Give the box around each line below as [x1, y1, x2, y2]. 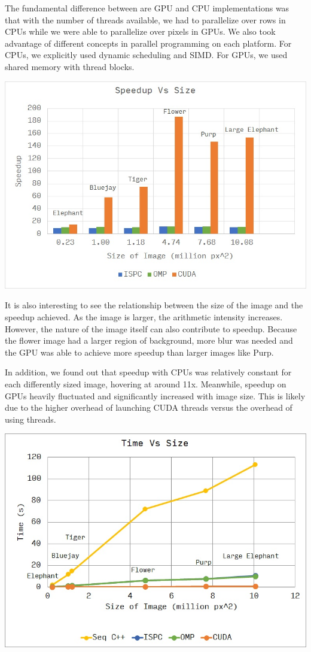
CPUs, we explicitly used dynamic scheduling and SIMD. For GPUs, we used [5, 48, 288, 61]
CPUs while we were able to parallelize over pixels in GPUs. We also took [5, 25, 276, 38]
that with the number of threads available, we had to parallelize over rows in [5, 13, 286, 26]
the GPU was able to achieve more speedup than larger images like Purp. [5, 345, 274, 358]
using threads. [5, 413, 56, 425]
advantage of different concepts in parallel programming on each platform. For [5, 37, 292, 49]
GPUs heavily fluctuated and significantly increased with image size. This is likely [5, 389, 306, 402]
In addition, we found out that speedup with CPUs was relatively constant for [5, 366, 292, 378]
